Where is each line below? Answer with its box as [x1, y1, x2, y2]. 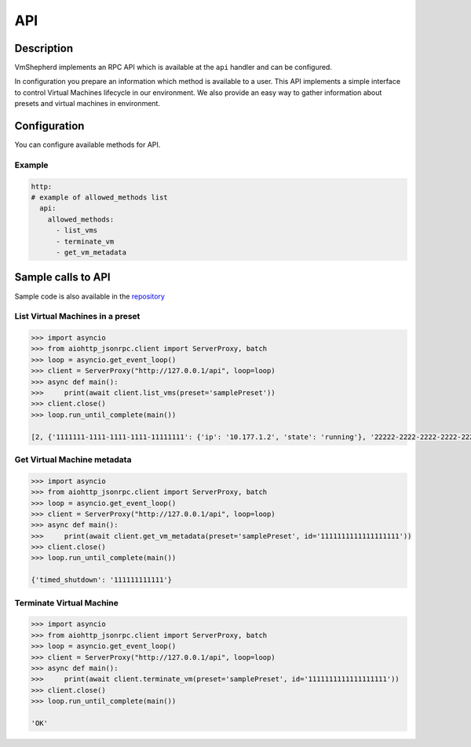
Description [14, 42, 74, 55]
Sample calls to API [14, 271, 111, 284]
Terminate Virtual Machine [14, 597, 119, 608]
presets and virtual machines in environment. [14, 99, 161, 108]
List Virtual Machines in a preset [14, 311, 141, 322]
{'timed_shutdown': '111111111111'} [31, 576, 173, 584]
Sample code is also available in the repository [14, 291, 165, 301]
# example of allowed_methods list [31, 193, 168, 202]
